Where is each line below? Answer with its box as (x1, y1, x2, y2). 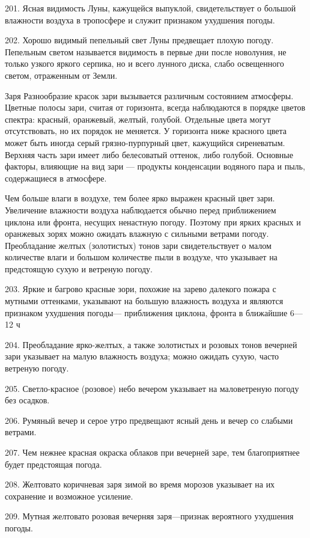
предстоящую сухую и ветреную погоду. (5, 262, 153, 275)
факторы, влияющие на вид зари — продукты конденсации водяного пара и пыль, (5, 160, 305, 173)
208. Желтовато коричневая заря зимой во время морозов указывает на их (5, 478, 275, 491)
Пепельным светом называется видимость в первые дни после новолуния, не (5, 45, 287, 58)
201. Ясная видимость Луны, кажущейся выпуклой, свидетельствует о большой (5, 2, 296, 14)
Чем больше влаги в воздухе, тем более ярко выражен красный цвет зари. (5, 192, 275, 204)
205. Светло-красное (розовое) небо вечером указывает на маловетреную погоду (5, 382, 299, 394)
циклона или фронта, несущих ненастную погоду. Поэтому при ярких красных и (5, 215, 301, 228)
